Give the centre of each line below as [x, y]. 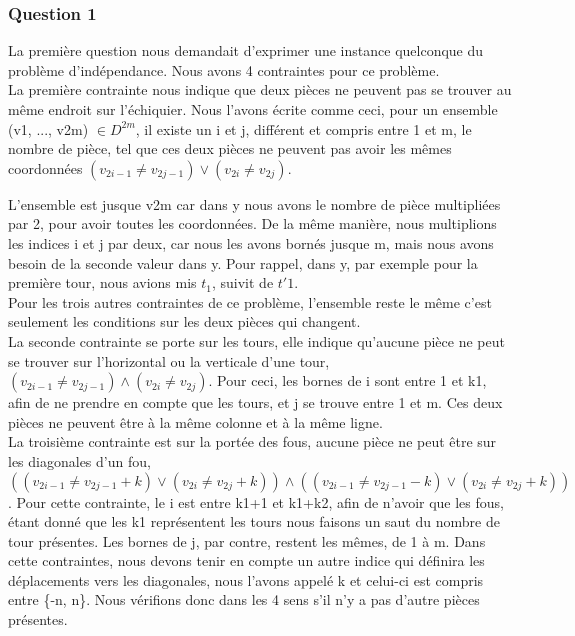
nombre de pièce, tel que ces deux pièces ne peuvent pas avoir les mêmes [230, 148]
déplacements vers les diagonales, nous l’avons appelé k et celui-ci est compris [246, 579]
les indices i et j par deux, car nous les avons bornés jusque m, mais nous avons [251, 242]
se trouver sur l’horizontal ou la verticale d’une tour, [169, 360]
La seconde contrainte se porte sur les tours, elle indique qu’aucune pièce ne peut [256, 340]
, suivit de [242, 282]
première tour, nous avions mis [102, 282]
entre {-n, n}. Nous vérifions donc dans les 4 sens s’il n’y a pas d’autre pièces [244, 599]
